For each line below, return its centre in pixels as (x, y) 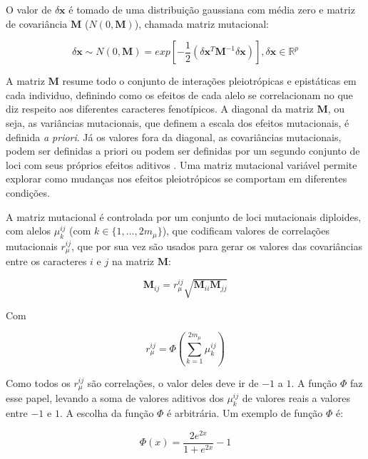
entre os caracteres (46, 261)
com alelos (29, 231)
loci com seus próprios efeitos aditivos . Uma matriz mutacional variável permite (182, 164)
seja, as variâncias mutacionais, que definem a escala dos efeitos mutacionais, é (178, 122)
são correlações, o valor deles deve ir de (173, 382)
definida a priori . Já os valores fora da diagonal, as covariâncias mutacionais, (174, 136)
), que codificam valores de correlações (246, 231)
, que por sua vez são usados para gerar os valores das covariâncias (217, 246)
